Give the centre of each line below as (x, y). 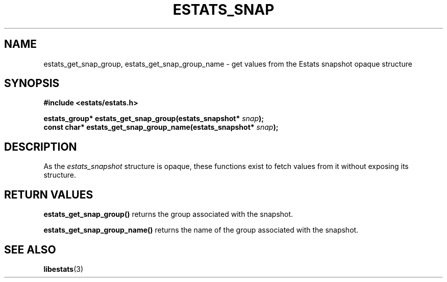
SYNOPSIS (32, 83)
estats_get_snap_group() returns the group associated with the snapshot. (168, 214)
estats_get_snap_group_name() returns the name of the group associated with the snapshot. (201, 230)
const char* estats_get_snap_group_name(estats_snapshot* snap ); (161, 127)
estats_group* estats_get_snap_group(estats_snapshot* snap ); (154, 119)
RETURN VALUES (49, 194)
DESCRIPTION (41, 147)
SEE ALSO (30, 249)
